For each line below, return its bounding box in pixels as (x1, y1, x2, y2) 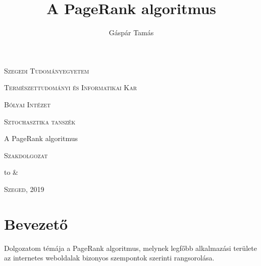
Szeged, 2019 (4, 183, 44, 194)
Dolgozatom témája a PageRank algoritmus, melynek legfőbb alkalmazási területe (4, 242, 257, 253)
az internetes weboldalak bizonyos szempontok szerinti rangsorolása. (4, 252, 215, 263)
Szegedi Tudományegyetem (4, 65, 89, 76)
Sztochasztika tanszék (4, 116, 76, 126)
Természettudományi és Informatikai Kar (4, 82, 137, 93)
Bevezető (4, 213, 68, 234)
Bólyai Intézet (4, 99, 51, 109)
